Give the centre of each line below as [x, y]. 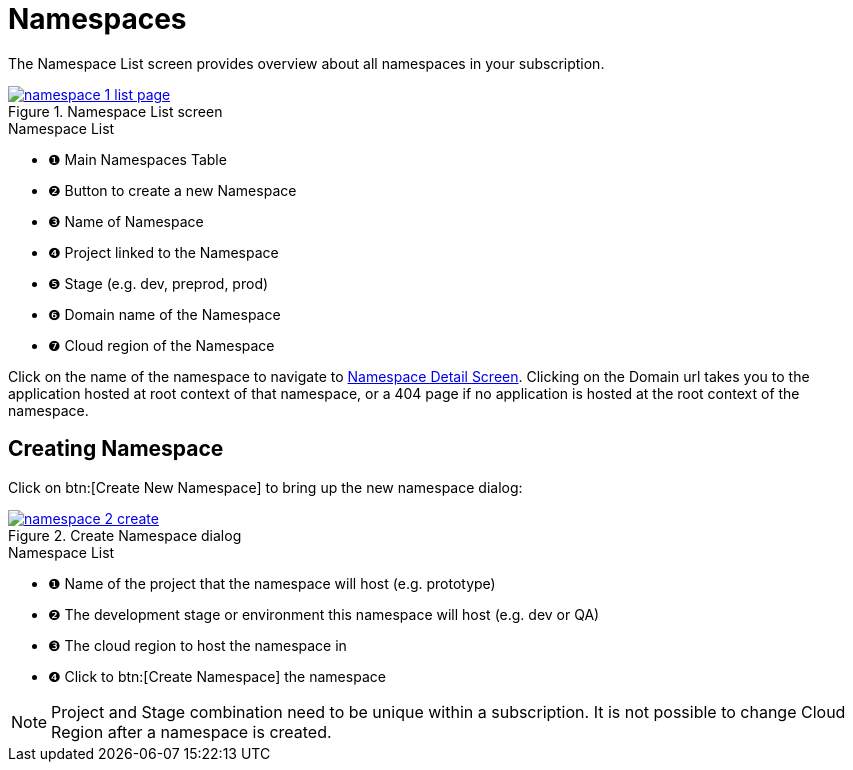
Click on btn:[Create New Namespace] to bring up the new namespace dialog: [265, 487]
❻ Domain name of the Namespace [164, 314]
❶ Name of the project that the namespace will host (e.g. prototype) [272, 583]
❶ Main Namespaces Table [137, 159]
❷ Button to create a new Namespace [172, 190]
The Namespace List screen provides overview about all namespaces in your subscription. [306, 63]
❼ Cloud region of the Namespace [161, 345]
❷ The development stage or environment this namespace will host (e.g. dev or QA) [324, 614]
